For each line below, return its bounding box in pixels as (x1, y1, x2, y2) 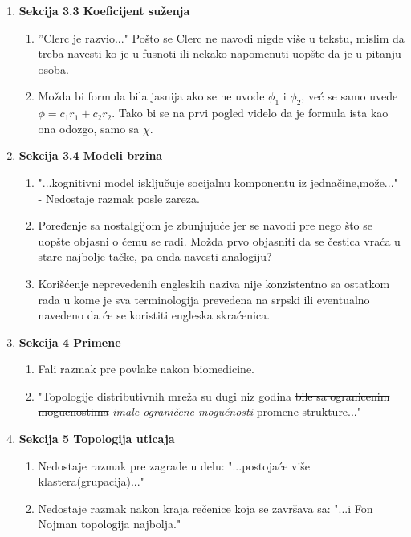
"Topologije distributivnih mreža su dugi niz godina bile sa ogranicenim (38, 387, 390, 404)
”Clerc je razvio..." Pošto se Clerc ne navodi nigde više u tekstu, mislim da (38, 29, 405, 46)
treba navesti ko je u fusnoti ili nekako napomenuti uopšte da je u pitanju (38, 45, 401, 62)
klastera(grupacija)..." (38, 473, 144, 490)
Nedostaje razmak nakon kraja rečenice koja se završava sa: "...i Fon (38, 499, 373, 516)
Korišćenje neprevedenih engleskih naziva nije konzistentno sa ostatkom (38, 275, 390, 291)
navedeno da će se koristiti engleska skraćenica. (38, 307, 271, 323)
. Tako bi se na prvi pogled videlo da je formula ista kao (112, 104, 389, 121)
